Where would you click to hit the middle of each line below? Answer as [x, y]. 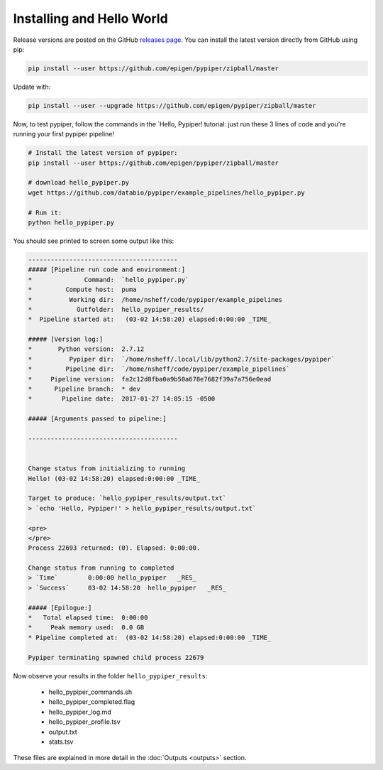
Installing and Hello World [90, 18]
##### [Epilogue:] [60, 608]
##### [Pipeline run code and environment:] [107, 270]
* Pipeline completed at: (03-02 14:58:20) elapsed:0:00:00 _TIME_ [150, 637]
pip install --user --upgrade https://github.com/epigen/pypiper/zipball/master [172, 105]
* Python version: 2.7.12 [86, 349]
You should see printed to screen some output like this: [94, 241]
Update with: [32, 87]
